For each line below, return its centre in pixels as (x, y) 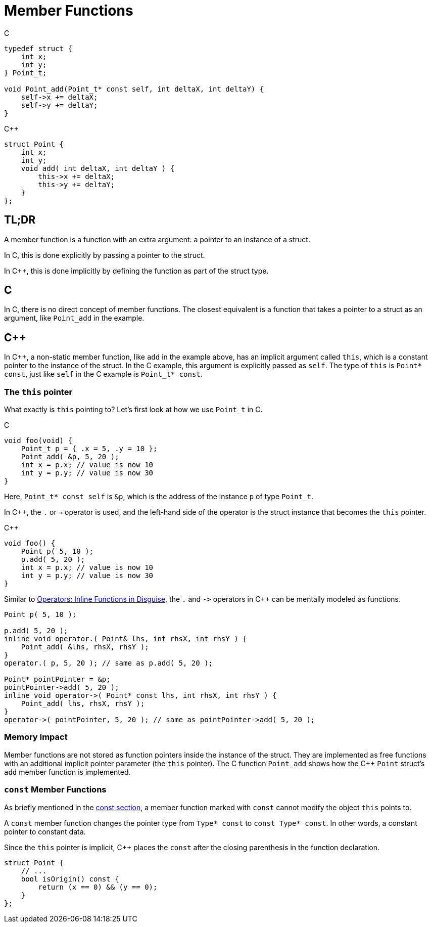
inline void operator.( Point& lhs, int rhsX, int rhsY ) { (126, 639)
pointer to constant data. (45, 831)
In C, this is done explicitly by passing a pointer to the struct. (105, 255)
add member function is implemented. (67, 772)
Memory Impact (36, 737)
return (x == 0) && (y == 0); (98, 887)
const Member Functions (55, 790)
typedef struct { (38, 48)
